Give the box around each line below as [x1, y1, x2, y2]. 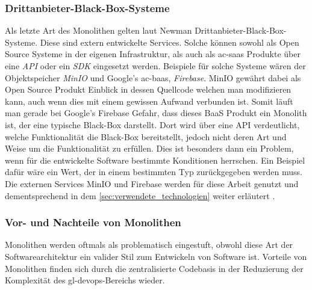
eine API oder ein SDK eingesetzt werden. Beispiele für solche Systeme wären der [5, 60, 306, 72]
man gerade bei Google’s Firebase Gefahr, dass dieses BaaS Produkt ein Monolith [5, 106, 307, 119]
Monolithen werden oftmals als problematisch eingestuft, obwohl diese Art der [5, 238, 293, 251]
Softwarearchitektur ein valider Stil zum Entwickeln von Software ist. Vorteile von [5, 250, 307, 262]
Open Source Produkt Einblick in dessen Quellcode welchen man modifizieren [5, 83, 292, 96]
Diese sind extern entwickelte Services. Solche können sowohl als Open [40, 35, 299, 48]
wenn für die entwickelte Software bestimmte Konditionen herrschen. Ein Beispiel [5, 153, 305, 166]
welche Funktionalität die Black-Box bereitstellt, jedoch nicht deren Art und [5, 130, 287, 143]
